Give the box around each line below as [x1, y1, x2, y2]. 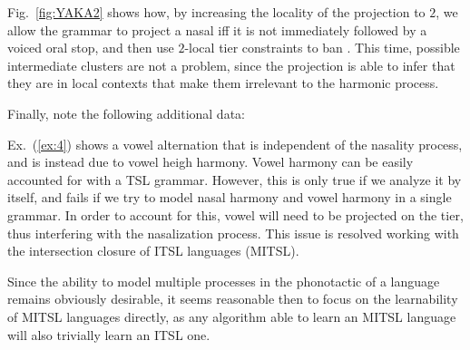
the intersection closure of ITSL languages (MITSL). [7, 241, 299, 260]
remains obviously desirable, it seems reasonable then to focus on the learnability [7, 289, 458, 308]
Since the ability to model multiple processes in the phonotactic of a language [7, 271, 440, 290]
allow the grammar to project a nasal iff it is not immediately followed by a [7, 20, 427, 39]
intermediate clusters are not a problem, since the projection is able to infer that [7, 55, 455, 74]
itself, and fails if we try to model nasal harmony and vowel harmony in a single [7, 188, 452, 207]
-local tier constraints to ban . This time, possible [184, 38, 460, 57]
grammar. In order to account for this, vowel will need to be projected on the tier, [7, 205, 464, 224]
